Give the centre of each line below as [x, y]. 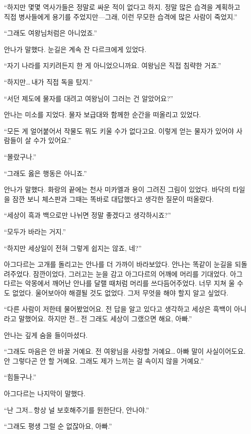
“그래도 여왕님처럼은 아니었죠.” [50, 33]
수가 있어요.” [52, 140]
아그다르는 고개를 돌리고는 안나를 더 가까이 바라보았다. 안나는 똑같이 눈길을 [118, 264]
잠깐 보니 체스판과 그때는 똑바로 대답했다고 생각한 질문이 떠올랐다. [113, 199]
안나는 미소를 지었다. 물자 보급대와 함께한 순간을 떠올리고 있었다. [102, 114]
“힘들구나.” [20, 377]
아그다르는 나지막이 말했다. [45, 393]
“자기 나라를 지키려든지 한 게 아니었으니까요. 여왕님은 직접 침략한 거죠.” [113, 65]
